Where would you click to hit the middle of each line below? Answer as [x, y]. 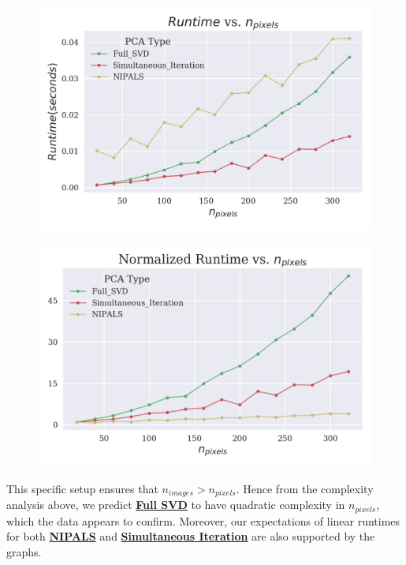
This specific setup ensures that [82, 488]
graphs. [24, 552]
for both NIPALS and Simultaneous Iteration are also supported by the [191, 536]
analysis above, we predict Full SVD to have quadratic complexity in [176, 505]
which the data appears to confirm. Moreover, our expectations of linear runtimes [203, 520]
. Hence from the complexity [305, 488]
